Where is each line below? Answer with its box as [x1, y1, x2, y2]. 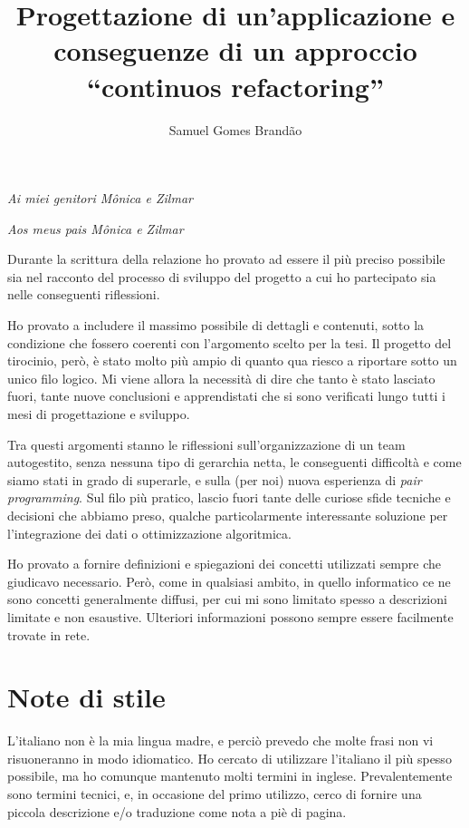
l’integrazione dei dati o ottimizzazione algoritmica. [7, 523, 292, 542]
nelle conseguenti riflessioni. [7, 285, 160, 304]
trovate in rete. [7, 625, 91, 644]
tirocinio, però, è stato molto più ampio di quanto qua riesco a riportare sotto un [7, 351, 457, 370]
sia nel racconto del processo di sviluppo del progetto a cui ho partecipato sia [7, 267, 436, 286]
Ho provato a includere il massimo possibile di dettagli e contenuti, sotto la [7, 316, 425, 335]
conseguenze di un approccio [53, 32, 417, 69]
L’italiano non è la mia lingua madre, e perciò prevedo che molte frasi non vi [7, 731, 434, 750]
